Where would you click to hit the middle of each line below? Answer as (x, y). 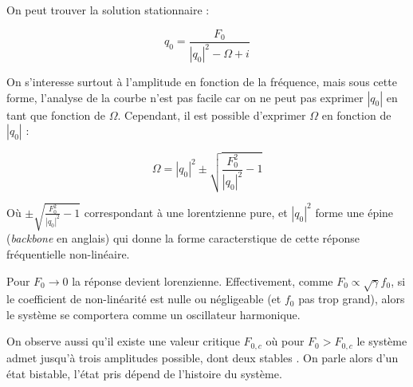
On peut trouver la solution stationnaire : (108, 10)
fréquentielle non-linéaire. (68, 253)
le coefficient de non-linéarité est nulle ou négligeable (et (144, 299)
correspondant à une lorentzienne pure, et (186, 212)
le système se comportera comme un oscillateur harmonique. (153, 314)
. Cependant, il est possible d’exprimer (212, 115)
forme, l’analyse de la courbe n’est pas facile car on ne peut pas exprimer (185, 97)
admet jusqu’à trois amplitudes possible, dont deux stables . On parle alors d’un (203, 357)
